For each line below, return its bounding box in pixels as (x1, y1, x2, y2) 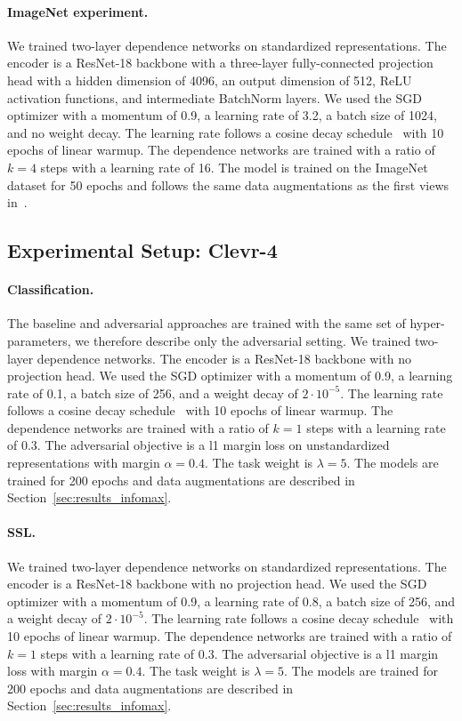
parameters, (7, 331, 71, 349)
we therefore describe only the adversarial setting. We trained (75, 331, 411, 349)
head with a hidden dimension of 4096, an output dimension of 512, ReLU (7, 70, 412, 89)
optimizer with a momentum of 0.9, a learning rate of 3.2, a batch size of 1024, (7, 106, 437, 124)
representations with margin (7, 453, 160, 472)
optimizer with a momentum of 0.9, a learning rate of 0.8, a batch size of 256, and (7, 591, 456, 610)
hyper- (409, 314, 445, 332)
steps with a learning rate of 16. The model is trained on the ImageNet (40, 157, 428, 176)
